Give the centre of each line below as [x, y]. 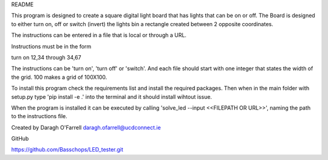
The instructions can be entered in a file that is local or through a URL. [99, 35]
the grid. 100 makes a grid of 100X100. [59, 77]
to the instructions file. [39, 116]
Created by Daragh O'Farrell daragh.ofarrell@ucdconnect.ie [86, 127]
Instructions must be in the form [51, 46]
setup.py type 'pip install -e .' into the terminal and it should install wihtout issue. [112, 96]
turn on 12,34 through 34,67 [46, 57]
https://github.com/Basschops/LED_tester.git [67, 150]
